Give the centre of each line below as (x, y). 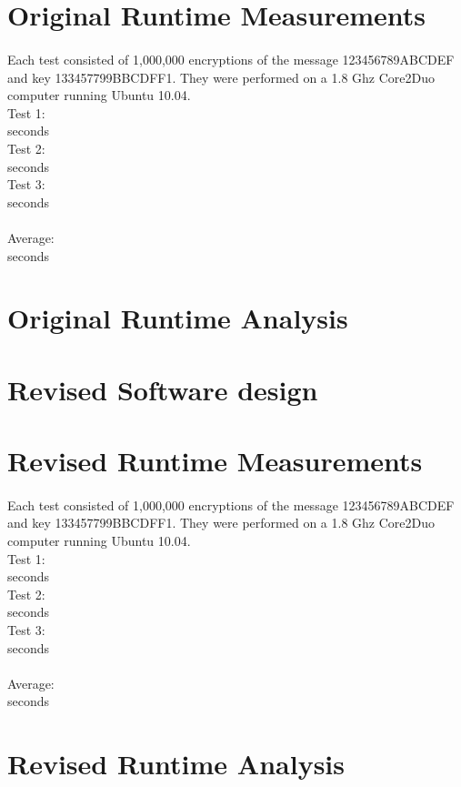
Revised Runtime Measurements (215, 461)
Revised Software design (163, 389)
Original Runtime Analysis (178, 318)
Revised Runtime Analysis (176, 764)
